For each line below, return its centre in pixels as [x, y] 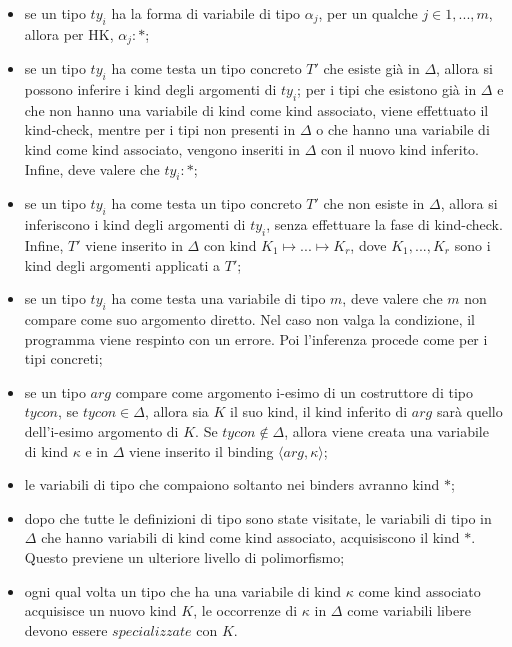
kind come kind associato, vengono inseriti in [162, 149]
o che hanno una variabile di [403, 129]
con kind [230, 245]
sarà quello [469, 411]
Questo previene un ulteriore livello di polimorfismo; [184, 556]
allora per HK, [69, 33]
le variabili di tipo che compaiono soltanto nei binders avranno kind [232, 484]
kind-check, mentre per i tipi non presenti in [160, 129]
